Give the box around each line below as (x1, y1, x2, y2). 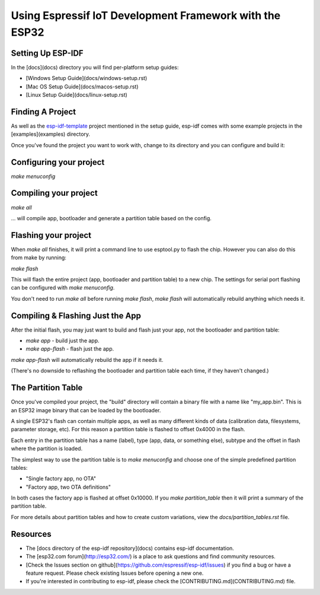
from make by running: (11, 254, 66, 261)
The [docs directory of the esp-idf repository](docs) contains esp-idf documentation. (25, 545, 234, 552)
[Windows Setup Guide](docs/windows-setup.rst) (25, 75, 148, 82)
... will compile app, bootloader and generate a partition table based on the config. (11, 214, 212, 222)
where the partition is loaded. (11, 445, 83, 452)
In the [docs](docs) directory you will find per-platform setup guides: (11, 63, 179, 71)
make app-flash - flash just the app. (25, 345, 114, 352)
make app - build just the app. (25, 337, 100, 344)
